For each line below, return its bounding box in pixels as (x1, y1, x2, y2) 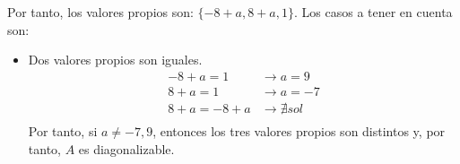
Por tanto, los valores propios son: (7, 3, 194, 21)
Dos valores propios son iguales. (28, 50, 203, 69)
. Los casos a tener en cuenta (294, 3, 453, 21)
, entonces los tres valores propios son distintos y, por (152, 121, 446, 140)
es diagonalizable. (78, 139, 175, 158)
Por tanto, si (28, 121, 98, 140)
